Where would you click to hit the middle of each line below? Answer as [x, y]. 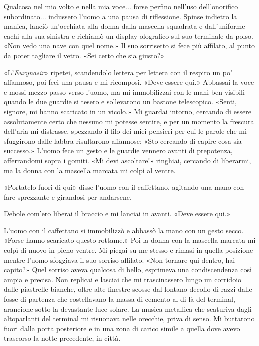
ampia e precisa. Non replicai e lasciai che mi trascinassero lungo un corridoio [123, 279]
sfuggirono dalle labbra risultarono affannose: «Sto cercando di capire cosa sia [123, 141]
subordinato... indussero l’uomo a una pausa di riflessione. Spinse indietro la [121, 16]
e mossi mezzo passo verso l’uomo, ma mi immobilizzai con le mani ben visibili [124, 92]
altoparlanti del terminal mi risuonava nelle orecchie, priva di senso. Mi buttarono [129, 318]
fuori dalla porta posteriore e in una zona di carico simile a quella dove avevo [122, 328]
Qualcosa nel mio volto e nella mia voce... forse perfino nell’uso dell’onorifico [121, 6]
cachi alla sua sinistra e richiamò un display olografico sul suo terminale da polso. [129, 36]
